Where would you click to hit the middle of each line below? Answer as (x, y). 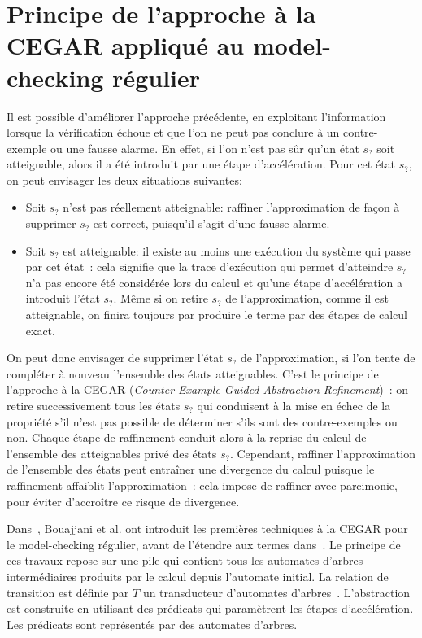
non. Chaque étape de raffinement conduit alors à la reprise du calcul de (187, 437)
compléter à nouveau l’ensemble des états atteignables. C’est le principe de (193, 373)
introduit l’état (63, 298)
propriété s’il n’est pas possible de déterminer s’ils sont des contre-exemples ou (202, 421)
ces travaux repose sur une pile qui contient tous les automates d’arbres (185, 560)
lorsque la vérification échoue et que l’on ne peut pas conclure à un (173, 132)
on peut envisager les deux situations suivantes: (124, 179)
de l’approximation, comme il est (307, 298)
